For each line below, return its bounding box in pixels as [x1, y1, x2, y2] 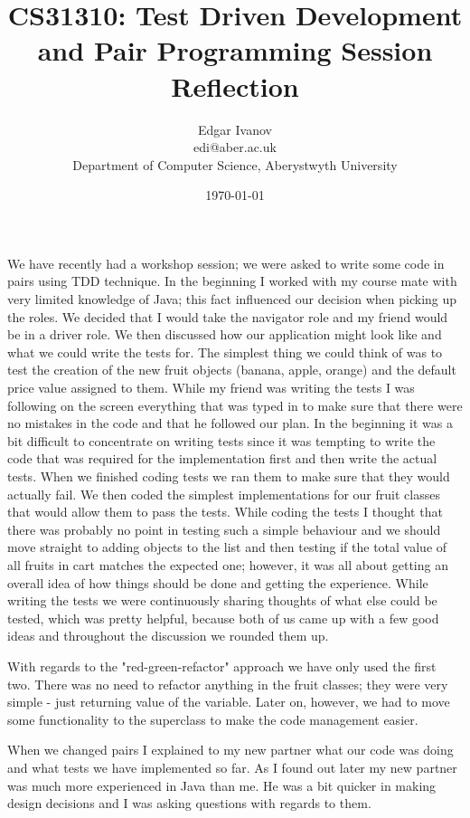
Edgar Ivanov [198, 119, 272, 138]
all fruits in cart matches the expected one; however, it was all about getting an [7, 555, 448, 574]
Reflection [171, 67, 299, 104]
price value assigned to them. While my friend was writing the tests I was [7, 378, 415, 397]
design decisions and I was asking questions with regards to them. [7, 794, 371, 813]
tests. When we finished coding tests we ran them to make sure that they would [7, 467, 450, 485]
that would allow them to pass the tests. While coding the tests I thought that [7, 502, 443, 521]
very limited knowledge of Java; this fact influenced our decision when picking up [7, 290, 457, 309]
